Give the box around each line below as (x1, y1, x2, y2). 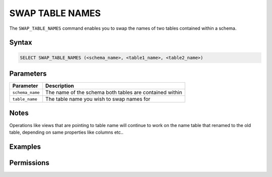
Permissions (9, 158, 50, 167)
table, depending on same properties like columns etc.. (9, 129, 123, 135)
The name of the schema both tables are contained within (45, 89, 182, 96)
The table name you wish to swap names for (45, 96, 151, 103)
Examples (9, 142, 41, 151)
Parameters (9, 69, 47, 78)
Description (45, 82, 74, 89)
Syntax (9, 38, 32, 47)
